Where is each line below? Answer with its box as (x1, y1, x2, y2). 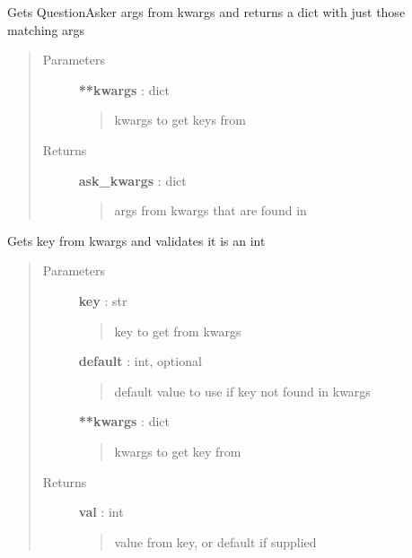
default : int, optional (78, 352, 202, 371)
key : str (78, 291, 127, 310)
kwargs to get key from (114, 441, 241, 460)
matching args (7, 20, 85, 39)
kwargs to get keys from (114, 110, 247, 129)
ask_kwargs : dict (78, 170, 187, 189)
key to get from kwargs (114, 321, 241, 340)
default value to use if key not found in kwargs (114, 381, 371, 400)
